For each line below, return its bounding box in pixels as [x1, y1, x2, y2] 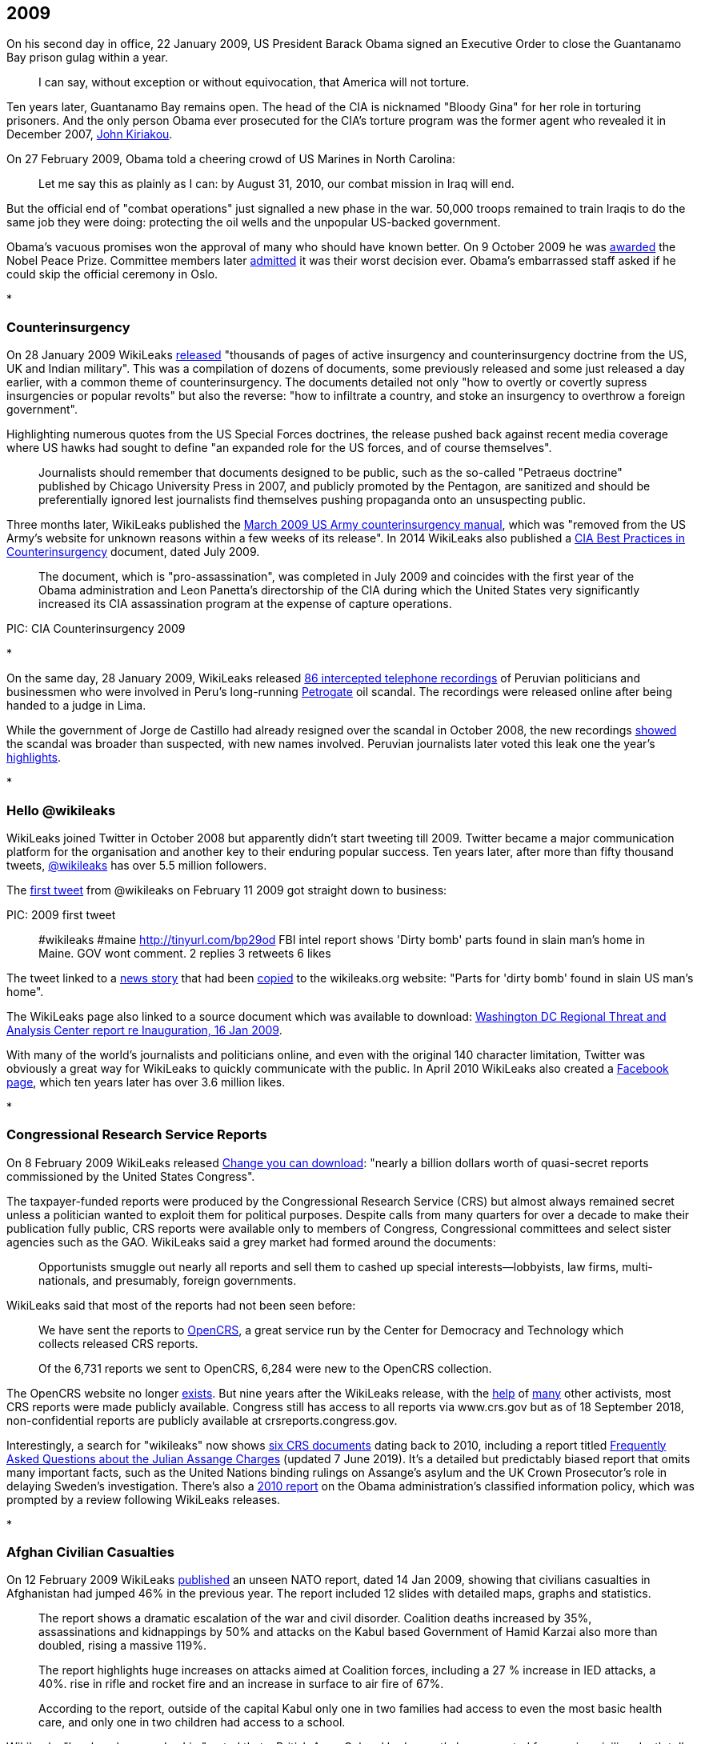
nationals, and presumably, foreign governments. [38, 1273, 297, 1287]
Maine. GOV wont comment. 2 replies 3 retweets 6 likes [38, 946, 331, 960]
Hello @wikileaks [6, 802, 116, 818]
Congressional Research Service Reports [6, 1126, 267, 1143]
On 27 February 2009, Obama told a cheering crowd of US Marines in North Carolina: [6, 152, 456, 166]
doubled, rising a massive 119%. [38, 1638, 206, 1653]
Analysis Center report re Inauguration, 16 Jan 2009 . [6, 1022, 282, 1037]
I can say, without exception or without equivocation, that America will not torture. [38, 75, 470, 90]
